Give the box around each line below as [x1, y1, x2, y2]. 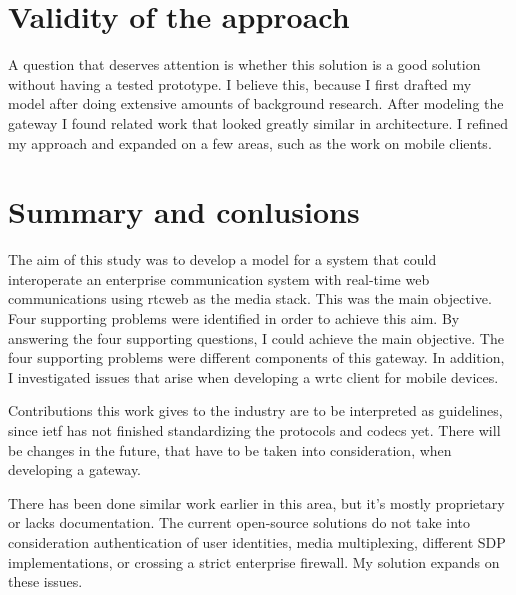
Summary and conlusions [8, 191, 360, 232]
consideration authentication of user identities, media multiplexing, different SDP [8, 531, 506, 552]
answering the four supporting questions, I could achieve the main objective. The [8, 327, 504, 348]
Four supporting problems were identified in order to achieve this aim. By [8, 308, 460, 328]
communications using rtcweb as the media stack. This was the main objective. [8, 288, 492, 309]
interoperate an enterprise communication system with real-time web [8, 268, 430, 289]
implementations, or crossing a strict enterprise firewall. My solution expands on [8, 551, 500, 572]
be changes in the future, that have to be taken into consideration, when [8, 439, 452, 460]
